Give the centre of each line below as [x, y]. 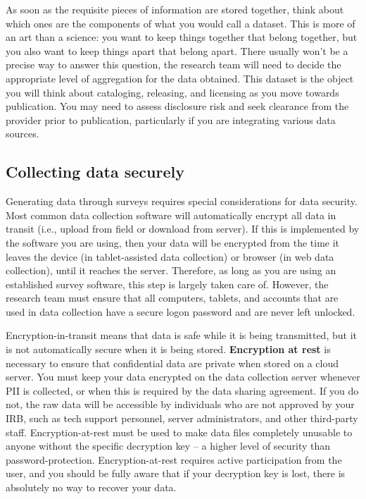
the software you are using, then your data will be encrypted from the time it [173, 242]
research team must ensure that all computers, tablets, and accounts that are [172, 298]
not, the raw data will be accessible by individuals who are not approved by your [180, 404]
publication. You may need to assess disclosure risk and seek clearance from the [177, 106]
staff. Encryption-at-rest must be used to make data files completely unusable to [179, 432]
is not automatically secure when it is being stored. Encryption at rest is [168, 349]
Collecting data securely [95, 172]
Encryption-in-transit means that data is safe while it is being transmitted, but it [181, 335]
